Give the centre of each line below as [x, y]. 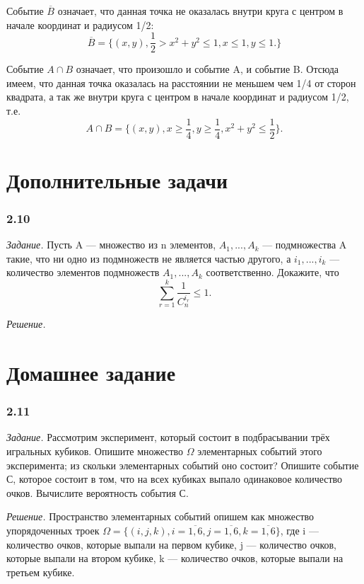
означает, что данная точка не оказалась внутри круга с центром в [200, 11]
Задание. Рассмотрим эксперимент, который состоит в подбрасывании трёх [168, 437]
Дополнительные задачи [117, 179]
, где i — [299, 530]
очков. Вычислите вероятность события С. [98, 492]
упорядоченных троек [53, 530]
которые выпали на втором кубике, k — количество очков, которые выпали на [175, 558]
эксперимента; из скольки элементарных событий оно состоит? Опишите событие [183, 465]
